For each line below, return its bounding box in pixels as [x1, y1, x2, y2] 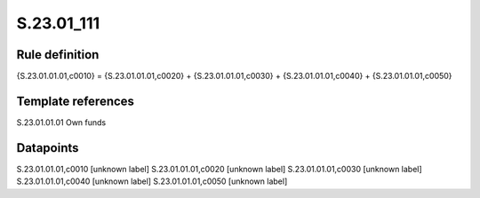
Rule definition [16, 47, 100, 62]
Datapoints [16, 140, 79, 155]
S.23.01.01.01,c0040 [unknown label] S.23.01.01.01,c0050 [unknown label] [16, 176, 288, 186]
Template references [16, 93, 135, 108]
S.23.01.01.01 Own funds [16, 116, 107, 128]
